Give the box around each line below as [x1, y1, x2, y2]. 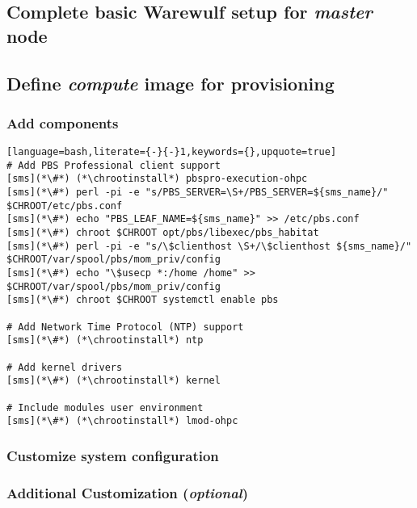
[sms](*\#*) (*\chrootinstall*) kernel [6, 375, 221, 387]
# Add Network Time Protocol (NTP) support [6, 321, 244, 333]
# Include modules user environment [6, 401, 204, 414]
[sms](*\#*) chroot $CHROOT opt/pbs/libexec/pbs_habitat [6, 227, 319, 239]
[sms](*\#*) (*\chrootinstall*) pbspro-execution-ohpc [6, 173, 308, 185]
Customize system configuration [6, 445, 219, 465]
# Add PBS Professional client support [6, 159, 221, 171]
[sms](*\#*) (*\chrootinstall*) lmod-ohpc [6, 415, 238, 427]
